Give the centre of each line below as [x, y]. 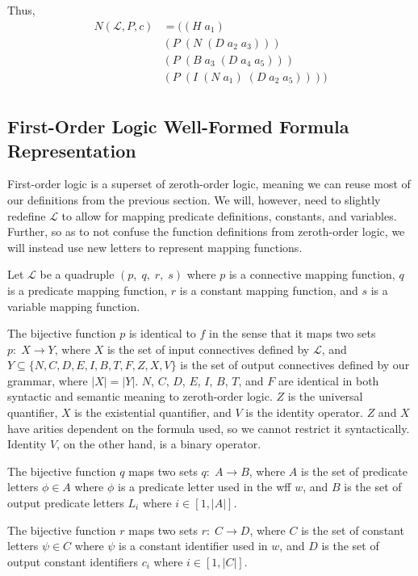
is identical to [162, 333]
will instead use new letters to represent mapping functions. [155, 247]
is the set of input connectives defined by [208, 349]
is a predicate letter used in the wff [205, 487]
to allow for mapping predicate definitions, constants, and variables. [229, 215]
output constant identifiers [73, 561]
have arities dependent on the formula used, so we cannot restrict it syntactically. [209, 428]
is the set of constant [353, 530]
